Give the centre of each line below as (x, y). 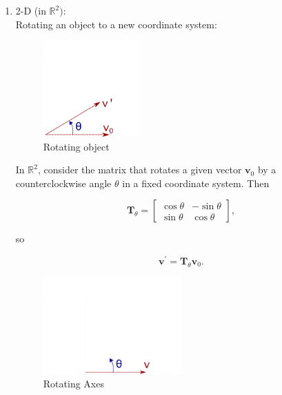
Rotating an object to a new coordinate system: (116, 24)
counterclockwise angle (63, 183)
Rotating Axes (73, 384)
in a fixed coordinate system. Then (196, 183)
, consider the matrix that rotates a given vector (140, 170)
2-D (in (31, 10)
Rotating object (76, 146)
